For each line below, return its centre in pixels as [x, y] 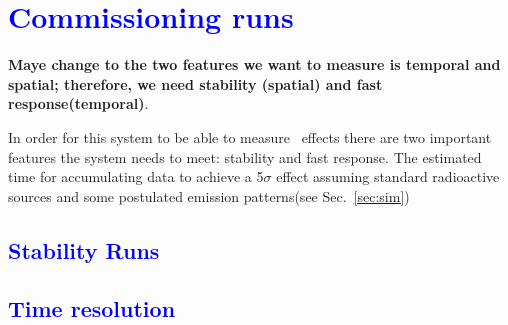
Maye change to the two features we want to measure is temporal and [254, 64]
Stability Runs [84, 249]
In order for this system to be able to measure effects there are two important [250, 136]
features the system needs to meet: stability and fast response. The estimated [245, 156]
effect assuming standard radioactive [388, 176]
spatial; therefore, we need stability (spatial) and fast [195, 83]
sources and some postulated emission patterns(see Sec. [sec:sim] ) [209, 195]
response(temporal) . [78, 103]
